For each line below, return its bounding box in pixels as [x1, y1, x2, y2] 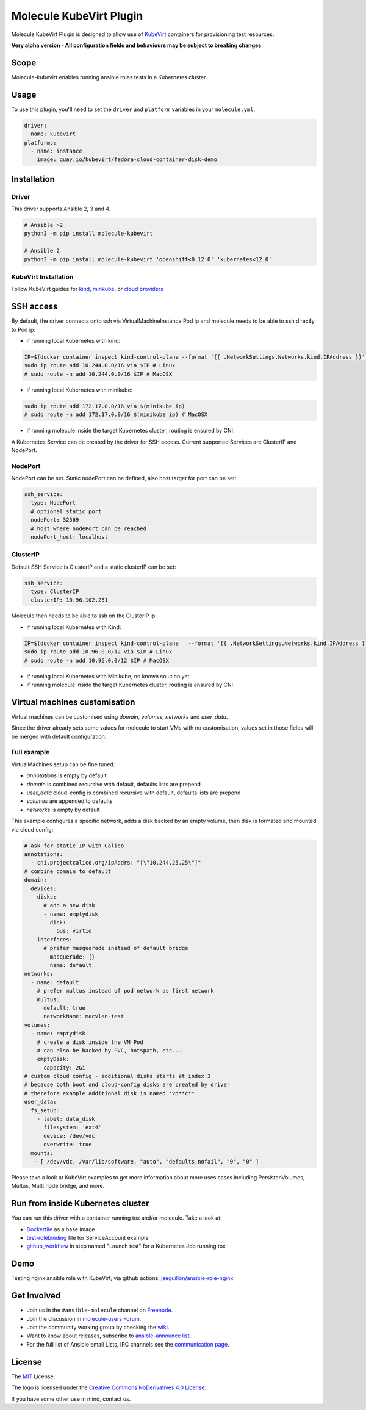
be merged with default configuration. [11, 733, 107, 740]
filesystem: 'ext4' [43, 1124, 102, 1131]
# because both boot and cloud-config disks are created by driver [24, 1081, 231, 1088]
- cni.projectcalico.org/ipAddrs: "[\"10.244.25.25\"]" [30, 859, 201, 866]
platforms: [24, 139, 57, 146]
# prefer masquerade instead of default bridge [43, 944, 188, 952]
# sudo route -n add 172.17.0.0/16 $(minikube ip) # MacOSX [24, 411, 208, 418]
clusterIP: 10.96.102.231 [30, 597, 108, 603]
